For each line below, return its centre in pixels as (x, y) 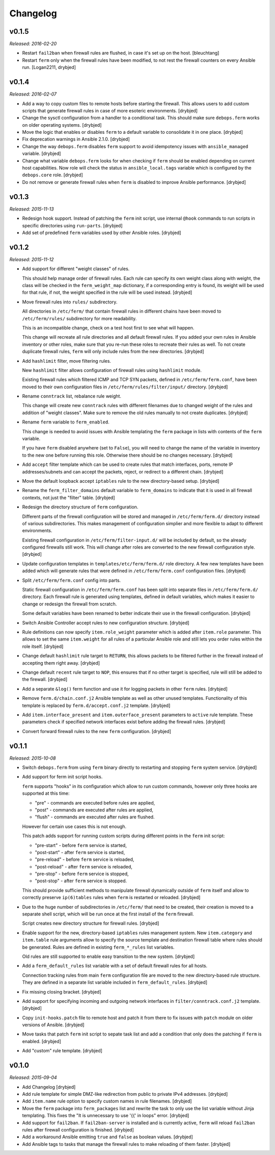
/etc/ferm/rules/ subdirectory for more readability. (79, 318)
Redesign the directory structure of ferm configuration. (80, 507)
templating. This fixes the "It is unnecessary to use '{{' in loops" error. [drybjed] (106, 1116)
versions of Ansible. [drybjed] (53, 1025)
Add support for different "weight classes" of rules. (76, 269)
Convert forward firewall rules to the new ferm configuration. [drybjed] (97, 731)
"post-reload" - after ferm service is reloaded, (84, 866)
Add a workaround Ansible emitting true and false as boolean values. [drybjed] (107, 1137)
